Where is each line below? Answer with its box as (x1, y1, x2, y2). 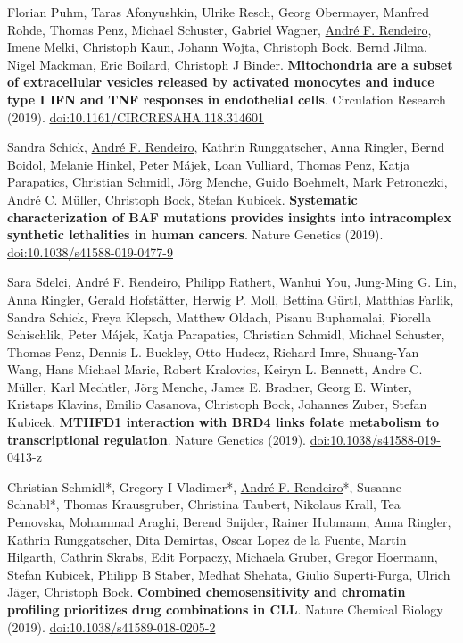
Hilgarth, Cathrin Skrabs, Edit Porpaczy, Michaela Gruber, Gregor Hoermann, (7, 547, 438, 566)
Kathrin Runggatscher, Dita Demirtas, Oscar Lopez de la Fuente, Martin (7, 530, 407, 548)
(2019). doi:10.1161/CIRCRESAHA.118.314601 (7, 107, 265, 126)
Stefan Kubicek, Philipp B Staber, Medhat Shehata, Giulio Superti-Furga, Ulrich (7, 564, 451, 583)
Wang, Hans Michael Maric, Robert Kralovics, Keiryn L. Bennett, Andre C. (7, 360, 423, 379)
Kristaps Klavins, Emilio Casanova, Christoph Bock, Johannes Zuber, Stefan (7, 395, 427, 413)
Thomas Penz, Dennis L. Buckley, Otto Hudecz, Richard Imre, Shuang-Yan (7, 342, 419, 361)
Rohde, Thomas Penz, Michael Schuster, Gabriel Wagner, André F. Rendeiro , (7, 20, 432, 38)
